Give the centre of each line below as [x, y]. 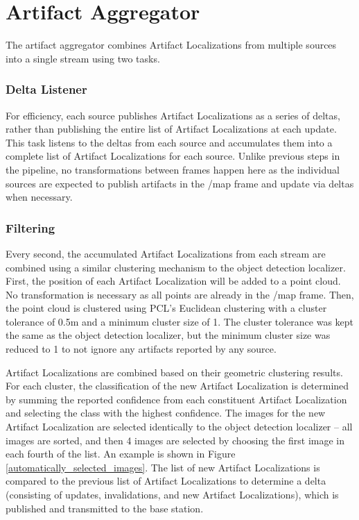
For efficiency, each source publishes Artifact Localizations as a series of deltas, [173, 115]
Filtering [30, 227]
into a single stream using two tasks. [83, 58]
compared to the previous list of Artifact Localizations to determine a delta [166, 481]
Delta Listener [46, 89]
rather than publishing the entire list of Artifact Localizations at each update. [171, 129]
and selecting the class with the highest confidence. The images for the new [166, 413]
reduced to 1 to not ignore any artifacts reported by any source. [141, 349]
